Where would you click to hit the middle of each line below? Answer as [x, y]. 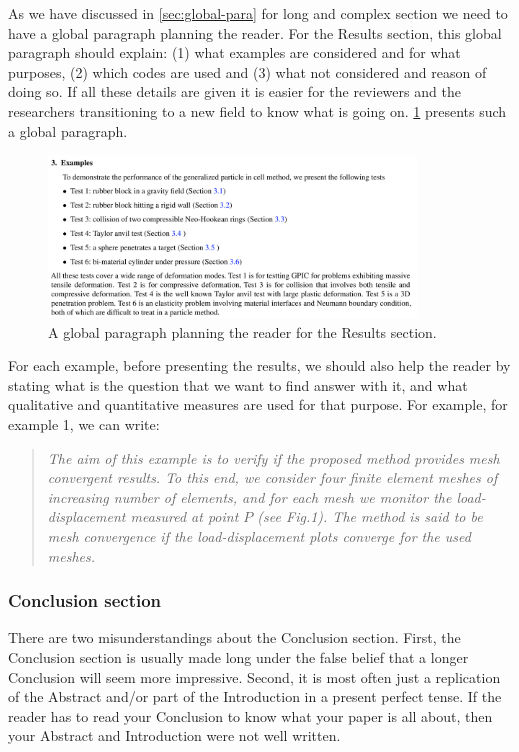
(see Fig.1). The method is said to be [370, 516]
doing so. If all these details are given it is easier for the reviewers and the [234, 91]
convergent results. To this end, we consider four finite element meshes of [272, 477]
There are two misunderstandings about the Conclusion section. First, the [234, 637]
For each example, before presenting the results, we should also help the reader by [259, 365]
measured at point [184, 516]
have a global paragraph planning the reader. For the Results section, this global [255, 32]
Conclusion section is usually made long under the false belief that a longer [238, 656]
